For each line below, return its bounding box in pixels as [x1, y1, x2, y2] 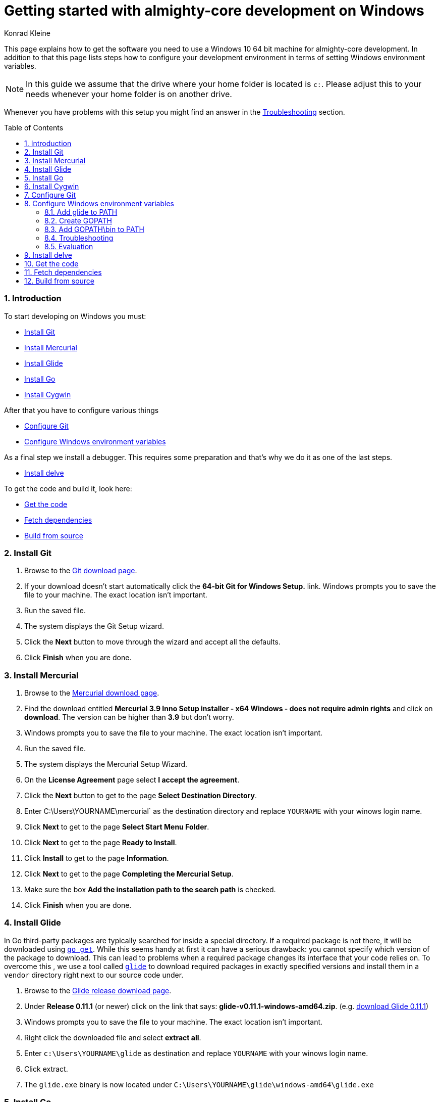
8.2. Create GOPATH [44, 216, 112, 225]
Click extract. [24, 1064, 68, 1073]
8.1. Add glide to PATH [44, 207, 118, 216]
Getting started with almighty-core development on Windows [4, 2, 424, 19]
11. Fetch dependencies [24, 267, 102, 277]
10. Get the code [24, 259, 79, 268]
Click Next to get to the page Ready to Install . [24, 838, 177, 847]
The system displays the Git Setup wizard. [24, 622, 164, 631]
